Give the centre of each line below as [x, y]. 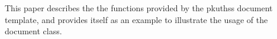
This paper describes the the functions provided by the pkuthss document [139, 8]
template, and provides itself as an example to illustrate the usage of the [136, 19]
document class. [33, 31]
